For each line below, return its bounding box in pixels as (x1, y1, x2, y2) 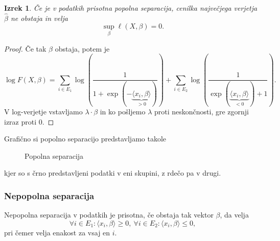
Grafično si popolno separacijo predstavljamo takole (4, 133, 167, 144)
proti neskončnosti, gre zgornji (154, 106, 249, 117)
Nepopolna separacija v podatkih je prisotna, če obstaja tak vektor (4, 209, 214, 220)
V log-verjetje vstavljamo (4, 106, 83, 117)
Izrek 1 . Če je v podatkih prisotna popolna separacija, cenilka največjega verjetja (4, 3, 258, 13)
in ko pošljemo (100, 106, 146, 117)
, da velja (220, 209, 249, 220)
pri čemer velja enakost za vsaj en (4, 227, 110, 237)
